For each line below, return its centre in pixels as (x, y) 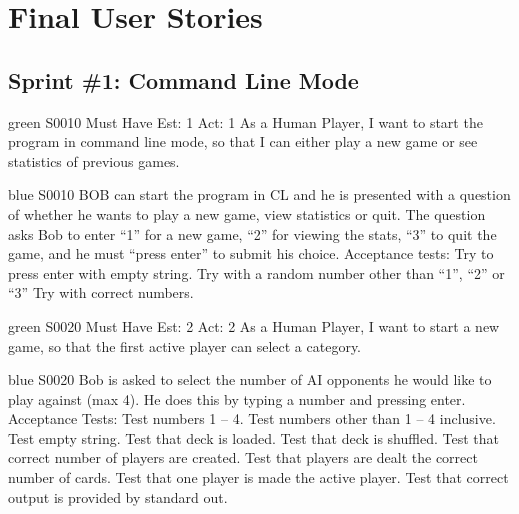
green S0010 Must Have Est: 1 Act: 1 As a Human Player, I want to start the (245, 121)
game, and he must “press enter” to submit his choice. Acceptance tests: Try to (251, 253)
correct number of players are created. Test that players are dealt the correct (243, 457)
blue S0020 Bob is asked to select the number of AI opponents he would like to (250, 379)
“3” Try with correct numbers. (101, 292)
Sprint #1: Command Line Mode (183, 79)
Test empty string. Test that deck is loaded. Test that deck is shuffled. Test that (253, 437)
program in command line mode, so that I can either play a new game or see (243, 141)
